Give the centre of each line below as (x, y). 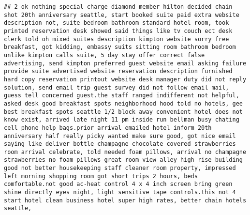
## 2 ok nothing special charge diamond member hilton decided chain (118, 7)
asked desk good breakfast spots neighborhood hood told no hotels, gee (123, 103)
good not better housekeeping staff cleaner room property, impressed (120, 168)
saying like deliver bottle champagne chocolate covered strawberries (120, 144)
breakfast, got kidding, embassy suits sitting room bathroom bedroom (120, 47)
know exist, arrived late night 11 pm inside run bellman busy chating (122, 120)
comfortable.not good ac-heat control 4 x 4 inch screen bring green (118, 184)
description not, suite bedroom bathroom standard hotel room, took (117, 23)
